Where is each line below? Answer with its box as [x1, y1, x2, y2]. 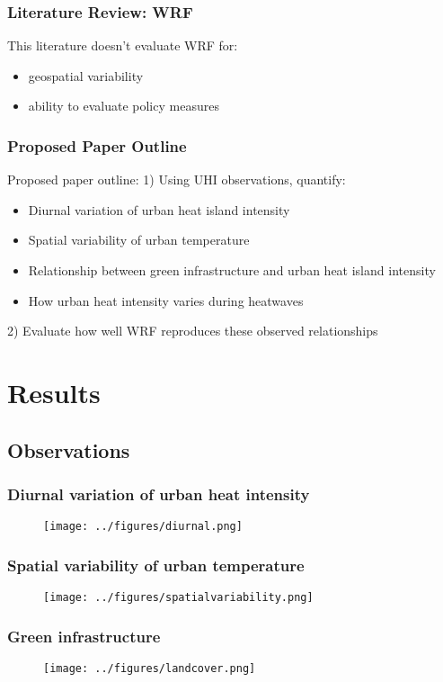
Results [7, 373, 101, 410]
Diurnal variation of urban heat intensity [7, 482, 310, 505]
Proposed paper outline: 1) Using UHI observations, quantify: [7, 170, 346, 189]
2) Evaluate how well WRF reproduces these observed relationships [7, 321, 378, 340]
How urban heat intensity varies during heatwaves [28, 291, 304, 310]
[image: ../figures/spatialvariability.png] [43, 591, 314, 605]
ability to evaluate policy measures [28, 96, 219, 115]
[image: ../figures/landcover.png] [43, 661, 256, 675]
